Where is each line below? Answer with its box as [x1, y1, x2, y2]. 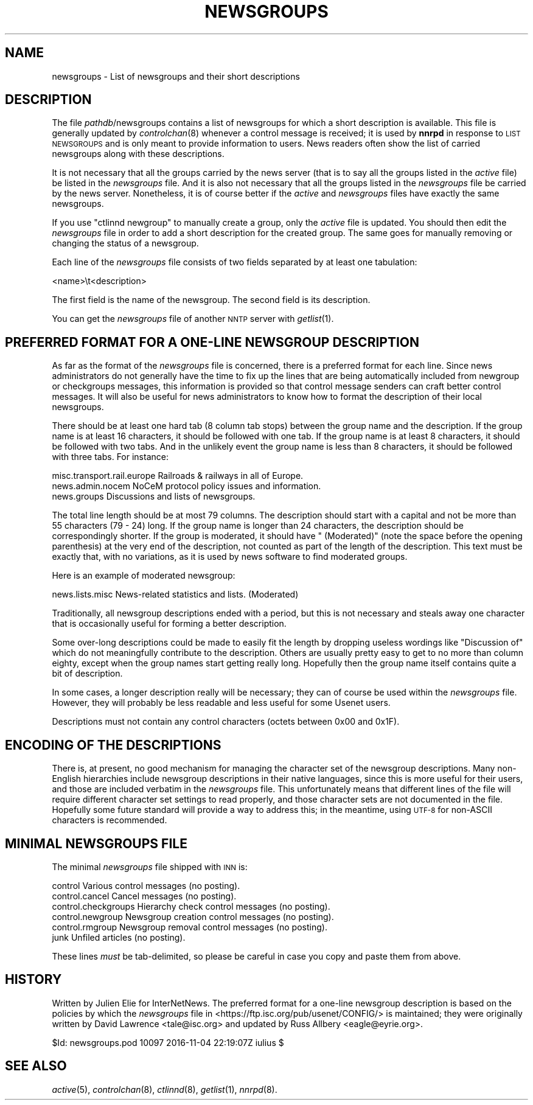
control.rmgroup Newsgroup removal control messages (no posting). [52, 921, 327, 932]
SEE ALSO [5, 1058, 67, 1074]
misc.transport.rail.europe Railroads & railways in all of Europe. [52, 470, 304, 481]
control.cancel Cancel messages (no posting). [52, 890, 237, 901]
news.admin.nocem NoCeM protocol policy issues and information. [52, 481, 321, 492]
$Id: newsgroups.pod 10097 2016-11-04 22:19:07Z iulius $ [52, 1037, 284, 1048]
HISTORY [5, 972, 62, 988]
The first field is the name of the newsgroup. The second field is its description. [52, 295, 371, 305]
